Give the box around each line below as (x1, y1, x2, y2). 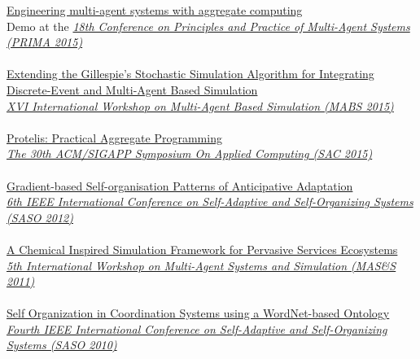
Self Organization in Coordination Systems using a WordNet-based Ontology (7, 304, 390, 322)
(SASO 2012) (7, 208, 73, 225)
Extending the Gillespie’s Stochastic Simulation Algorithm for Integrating (7, 65, 374, 82)
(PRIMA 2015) (7, 33, 83, 50)
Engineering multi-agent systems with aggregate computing (7, 2, 303, 18)
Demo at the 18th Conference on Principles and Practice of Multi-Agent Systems (7, 17, 410, 34)
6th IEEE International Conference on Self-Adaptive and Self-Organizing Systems (7, 193, 413, 210)
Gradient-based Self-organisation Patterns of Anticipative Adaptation (7, 177, 353, 194)
